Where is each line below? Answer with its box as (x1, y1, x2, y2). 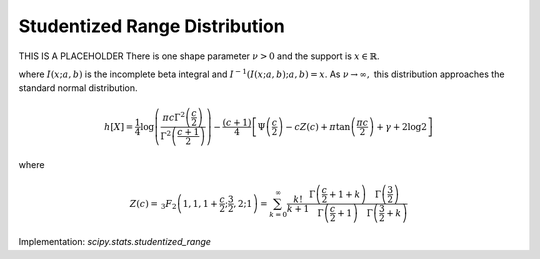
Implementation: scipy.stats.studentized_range (18, 236, 212, 248)
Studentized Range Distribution (18, 15, 285, 37)
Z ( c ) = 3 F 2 (129, 198, 177, 211)
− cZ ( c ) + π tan (285, 121, 351, 132)
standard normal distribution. (18, 82, 139, 94)
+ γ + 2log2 (376, 121, 427, 132)
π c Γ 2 (162, 110, 185, 123)
